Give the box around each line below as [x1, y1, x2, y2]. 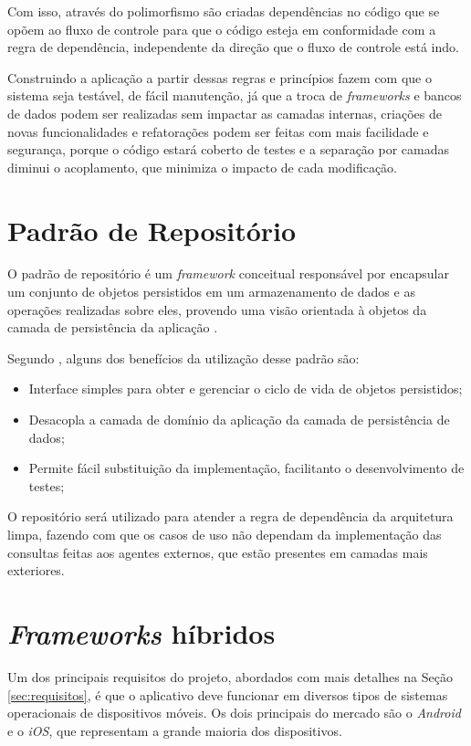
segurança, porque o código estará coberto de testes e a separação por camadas [7, 140, 450, 159]
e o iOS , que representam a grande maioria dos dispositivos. [7, 720, 342, 740]
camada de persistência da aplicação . [7, 318, 218, 337]
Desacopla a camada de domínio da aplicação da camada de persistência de [28, 410, 450, 429]
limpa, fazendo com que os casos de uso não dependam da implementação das [7, 525, 442, 543]
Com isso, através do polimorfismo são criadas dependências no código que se [7, 2, 440, 20]
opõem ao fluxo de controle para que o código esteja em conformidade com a [7, 19, 436, 38]
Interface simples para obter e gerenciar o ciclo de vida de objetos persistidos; [28, 379, 463, 398]
